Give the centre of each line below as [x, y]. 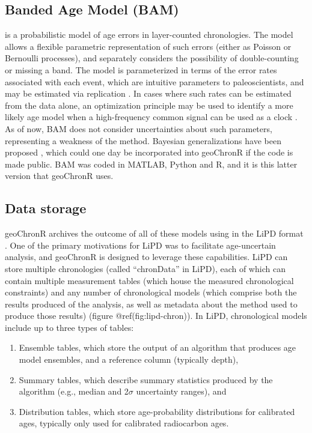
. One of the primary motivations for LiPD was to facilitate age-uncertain [140, 245]
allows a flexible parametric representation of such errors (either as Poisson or [148, 46]
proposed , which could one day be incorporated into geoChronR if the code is [149, 152]
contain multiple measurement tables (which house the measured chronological [149, 280]
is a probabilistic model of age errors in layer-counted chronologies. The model [149, 35]
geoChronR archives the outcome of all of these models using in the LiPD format [154, 233]
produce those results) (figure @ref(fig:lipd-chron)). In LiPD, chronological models [156, 316]
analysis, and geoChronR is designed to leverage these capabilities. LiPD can [146, 257]
